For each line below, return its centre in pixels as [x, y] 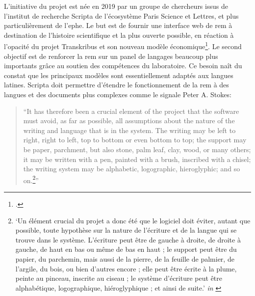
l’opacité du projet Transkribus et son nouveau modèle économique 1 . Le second [123, 46]
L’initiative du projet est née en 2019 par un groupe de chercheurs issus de [116, 6]
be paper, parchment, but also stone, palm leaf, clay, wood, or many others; [137, 149]
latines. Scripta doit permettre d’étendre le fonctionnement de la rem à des [116, 85]
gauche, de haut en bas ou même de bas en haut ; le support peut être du [126, 249]
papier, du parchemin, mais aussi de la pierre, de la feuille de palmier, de [125, 258]
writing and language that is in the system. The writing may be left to [129, 130]
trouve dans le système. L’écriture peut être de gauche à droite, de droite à [128, 239]
